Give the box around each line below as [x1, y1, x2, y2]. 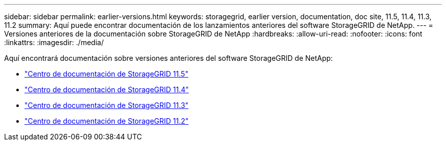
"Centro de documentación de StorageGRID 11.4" [24, 85, 189, 94]
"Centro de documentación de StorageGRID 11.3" [24, 101, 189, 110]
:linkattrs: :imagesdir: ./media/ [4, 38, 104, 47]
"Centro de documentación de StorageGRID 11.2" [24, 117, 189, 125]
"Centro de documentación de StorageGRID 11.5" [24, 69, 188, 78]
